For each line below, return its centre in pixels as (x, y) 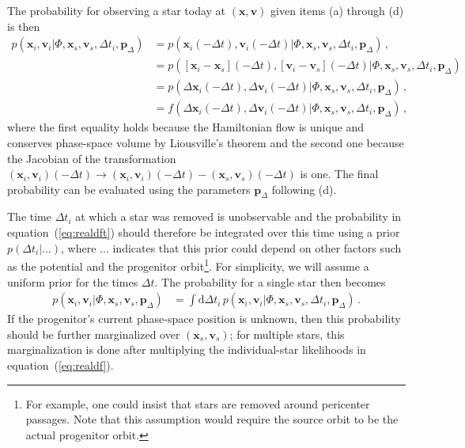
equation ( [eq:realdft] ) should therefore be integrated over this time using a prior (204, 232)
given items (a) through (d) (337, 10)
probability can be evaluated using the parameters (129, 189)
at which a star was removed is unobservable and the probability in (238, 216)
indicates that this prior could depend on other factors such (257, 247)
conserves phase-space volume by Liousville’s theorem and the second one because (206, 142)
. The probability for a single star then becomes (270, 281)
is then (24, 26)
